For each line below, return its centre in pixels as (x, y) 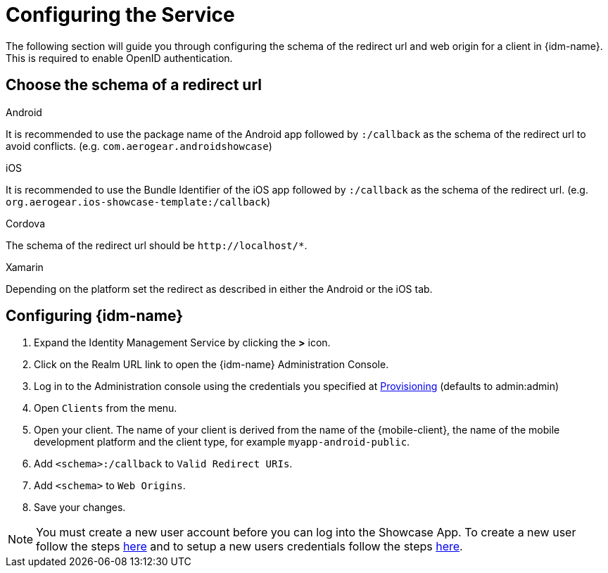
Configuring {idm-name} (94, 316)
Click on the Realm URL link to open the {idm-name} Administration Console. (211, 365)
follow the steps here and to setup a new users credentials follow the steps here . (249, 547)
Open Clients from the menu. (106, 408)
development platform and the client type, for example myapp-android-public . (222, 442)
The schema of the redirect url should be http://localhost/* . (157, 245)
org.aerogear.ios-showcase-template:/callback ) (138, 201)
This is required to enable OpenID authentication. (119, 58)
